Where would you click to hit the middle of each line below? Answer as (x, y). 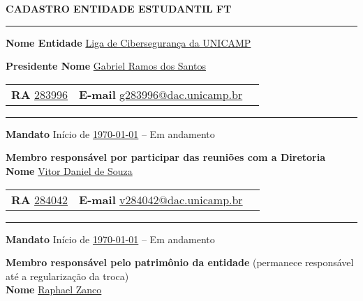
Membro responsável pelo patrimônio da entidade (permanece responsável (180, 262)
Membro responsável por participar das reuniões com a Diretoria (166, 157)
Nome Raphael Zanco (54, 290)
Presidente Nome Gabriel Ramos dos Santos (106, 66)
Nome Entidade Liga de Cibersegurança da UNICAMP (128, 42)
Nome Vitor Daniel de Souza (69, 170)
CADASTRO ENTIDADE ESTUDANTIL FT (119, 8)
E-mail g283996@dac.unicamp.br (161, 94)
